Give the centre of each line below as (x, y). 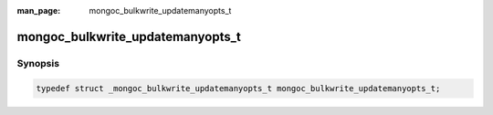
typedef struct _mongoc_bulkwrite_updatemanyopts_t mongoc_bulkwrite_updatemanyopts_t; (238, 88)
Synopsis (38, 63)
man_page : (39, 10)
